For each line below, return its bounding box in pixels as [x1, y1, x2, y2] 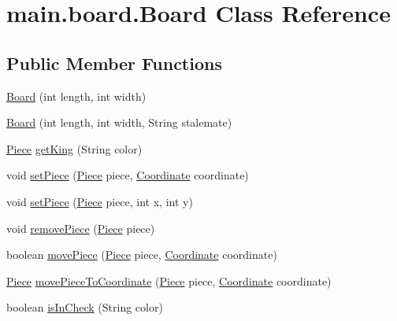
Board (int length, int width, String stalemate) [6, 114, 232, 131]
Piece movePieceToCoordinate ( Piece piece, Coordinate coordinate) [6, 272, 332, 289]
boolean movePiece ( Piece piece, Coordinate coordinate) [6, 246, 277, 263]
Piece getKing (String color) [6, 140, 143, 157]
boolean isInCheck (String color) [6, 299, 163, 315]
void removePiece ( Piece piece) [6, 220, 155, 236]
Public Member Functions [6, 50, 222, 75]
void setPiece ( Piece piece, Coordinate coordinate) [6, 167, 249, 183]
